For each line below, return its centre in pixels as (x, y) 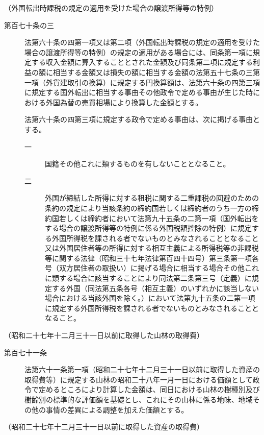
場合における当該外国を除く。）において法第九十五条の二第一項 (150, 298)
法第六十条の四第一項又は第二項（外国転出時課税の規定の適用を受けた (142, 42)
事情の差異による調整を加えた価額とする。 (117, 409)
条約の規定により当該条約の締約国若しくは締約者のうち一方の (148, 208)
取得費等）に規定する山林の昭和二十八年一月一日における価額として (139, 379)
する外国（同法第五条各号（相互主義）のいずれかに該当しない (155, 288)
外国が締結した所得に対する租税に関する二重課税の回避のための (152, 198)
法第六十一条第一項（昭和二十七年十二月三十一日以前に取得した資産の (142, 369)
